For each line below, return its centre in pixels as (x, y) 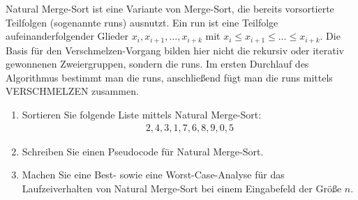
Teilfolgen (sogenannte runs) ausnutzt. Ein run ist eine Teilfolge (142, 22)
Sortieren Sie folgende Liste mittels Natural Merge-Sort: (142, 115)
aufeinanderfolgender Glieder (67, 36)
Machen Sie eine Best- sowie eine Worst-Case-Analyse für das (153, 175)
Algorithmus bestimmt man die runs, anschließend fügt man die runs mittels (169, 77)
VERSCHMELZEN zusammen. (72, 91)
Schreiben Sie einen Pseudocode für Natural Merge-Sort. (143, 151)
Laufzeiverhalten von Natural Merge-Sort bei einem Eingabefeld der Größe (182, 188)
